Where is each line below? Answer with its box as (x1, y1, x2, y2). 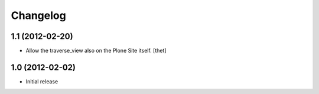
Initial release (25, 77, 58, 85)
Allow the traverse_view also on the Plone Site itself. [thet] (25, 47, 167, 54)
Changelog (11, 9, 66, 22)
